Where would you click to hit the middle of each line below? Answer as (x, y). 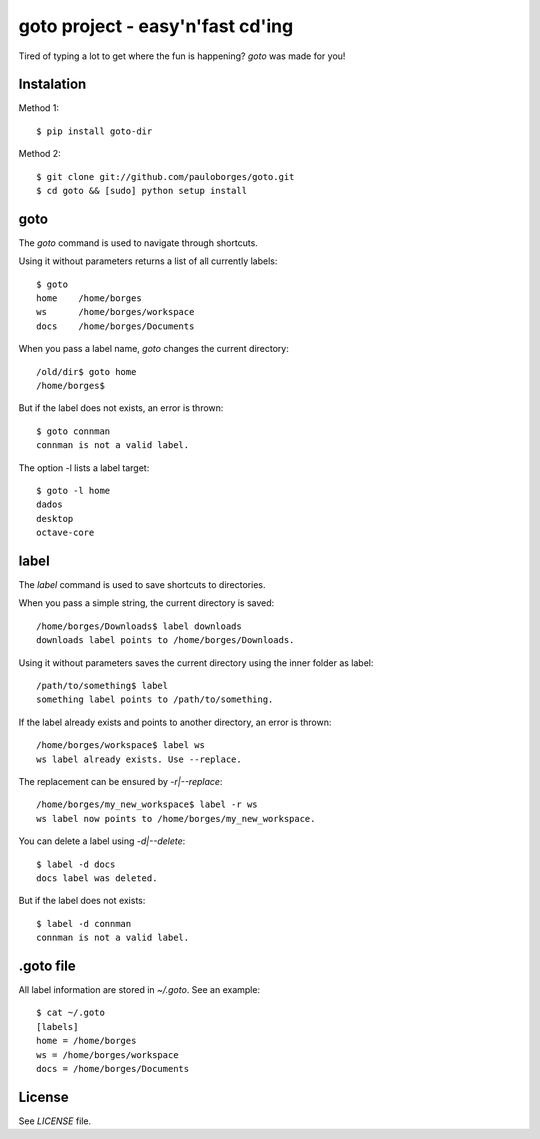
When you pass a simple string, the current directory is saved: (146, 603)
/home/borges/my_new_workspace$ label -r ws (147, 804)
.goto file (47, 965)
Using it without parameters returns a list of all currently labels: (148, 261)
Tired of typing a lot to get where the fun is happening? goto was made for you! (182, 56)
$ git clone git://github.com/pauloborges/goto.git (165, 176)
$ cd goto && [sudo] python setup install (142, 191)
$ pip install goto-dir (94, 131)
